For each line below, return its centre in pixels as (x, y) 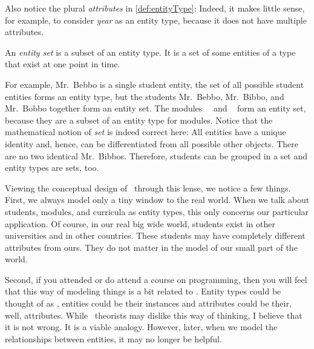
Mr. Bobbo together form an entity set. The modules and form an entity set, (155, 108)
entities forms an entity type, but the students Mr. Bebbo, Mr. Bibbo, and (145, 96)
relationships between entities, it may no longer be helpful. (113, 338)
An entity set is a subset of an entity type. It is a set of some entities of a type (150, 52)
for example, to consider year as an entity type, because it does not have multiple (156, 20)
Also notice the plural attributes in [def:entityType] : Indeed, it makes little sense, (155, 8)
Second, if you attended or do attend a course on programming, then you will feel (156, 279)
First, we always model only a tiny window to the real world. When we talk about (157, 200)
